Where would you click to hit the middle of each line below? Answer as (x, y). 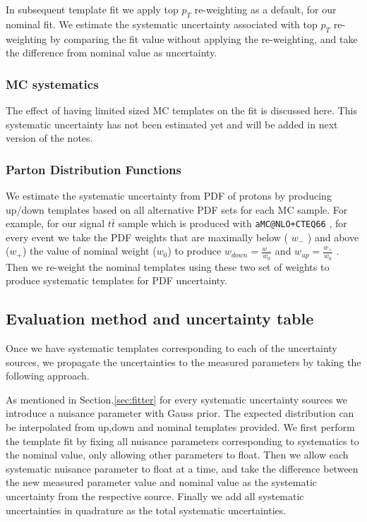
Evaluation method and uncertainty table (160, 318)
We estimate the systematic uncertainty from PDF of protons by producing (169, 195)
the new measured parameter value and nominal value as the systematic (161, 482)
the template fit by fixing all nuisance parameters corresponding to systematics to (182, 441)
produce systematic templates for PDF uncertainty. (116, 280)
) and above (333, 237)
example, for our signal (55, 223)
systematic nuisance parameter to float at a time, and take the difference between (182, 468)
